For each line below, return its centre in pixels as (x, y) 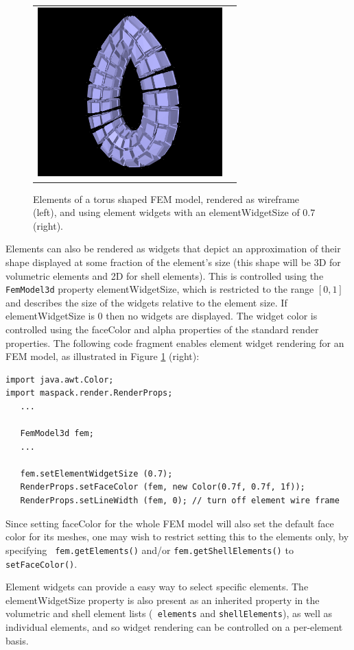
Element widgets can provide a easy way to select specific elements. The (157, 587)
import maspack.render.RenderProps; (89, 393)
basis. (17, 640)
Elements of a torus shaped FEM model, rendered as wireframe (166, 198)
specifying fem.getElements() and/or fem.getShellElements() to (150, 550)
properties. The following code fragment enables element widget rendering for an (175, 342)
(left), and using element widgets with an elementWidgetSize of (166, 212)
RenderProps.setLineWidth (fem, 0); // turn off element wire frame (180, 501)
